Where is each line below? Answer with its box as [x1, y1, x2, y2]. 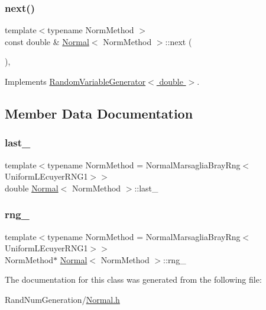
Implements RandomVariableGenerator [5, 75, 146, 87]
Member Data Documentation [5, 104, 193, 122]
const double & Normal [5, 35, 89, 47]
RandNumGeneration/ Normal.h [5, 293, 120, 305]
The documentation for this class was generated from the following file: [5, 273, 262, 286]
